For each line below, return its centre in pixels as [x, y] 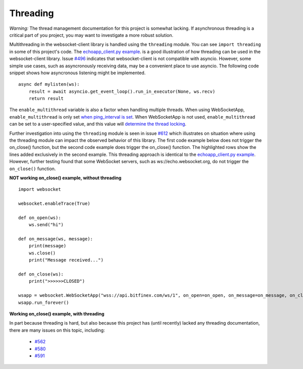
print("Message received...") [66, 260]
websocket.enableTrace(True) [54, 204]
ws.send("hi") [46, 225]
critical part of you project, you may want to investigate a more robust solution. [91, 35]
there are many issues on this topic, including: [57, 330]
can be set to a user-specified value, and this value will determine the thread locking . [98, 124]
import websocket [40, 190]
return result [46, 99]
